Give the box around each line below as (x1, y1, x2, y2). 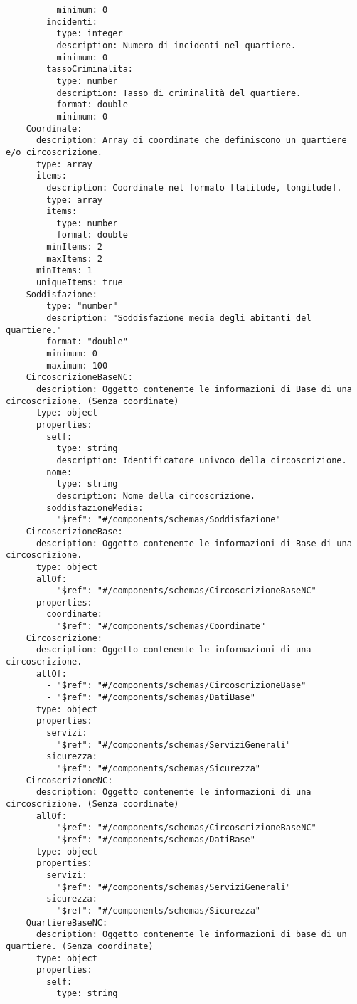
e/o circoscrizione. (6, 147, 103, 157)
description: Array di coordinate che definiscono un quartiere (36, 135, 347, 146)
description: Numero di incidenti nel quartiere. (56, 40, 297, 51)
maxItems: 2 (46, 253, 103, 264)
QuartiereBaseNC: (26, 917, 108, 928)
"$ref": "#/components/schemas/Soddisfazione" (56, 514, 281, 525)
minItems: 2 (46, 242, 103, 253)
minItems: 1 (36, 265, 92, 276)
